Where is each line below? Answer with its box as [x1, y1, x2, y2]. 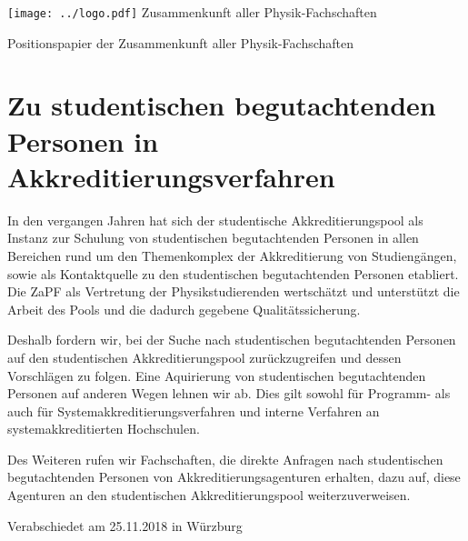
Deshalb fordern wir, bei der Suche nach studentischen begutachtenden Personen [7, 330, 456, 349]
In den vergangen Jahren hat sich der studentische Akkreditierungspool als [7, 210, 423, 229]
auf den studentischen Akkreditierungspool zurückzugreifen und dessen [7, 347, 402, 366]
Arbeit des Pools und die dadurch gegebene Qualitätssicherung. [7, 299, 361, 318]
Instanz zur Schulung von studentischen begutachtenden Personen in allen [7, 228, 419, 247]
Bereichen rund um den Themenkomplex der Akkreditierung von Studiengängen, [7, 245, 457, 265]
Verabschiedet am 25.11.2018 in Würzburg [7, 516, 243, 535]
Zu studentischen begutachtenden [7, 86, 436, 124]
